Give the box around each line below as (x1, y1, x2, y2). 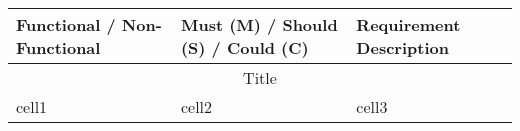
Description (356, 36, 449, 59)
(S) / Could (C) (180, 36, 309, 59)
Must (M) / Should (180, 13, 338, 36)
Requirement (356, 13, 461, 36)
